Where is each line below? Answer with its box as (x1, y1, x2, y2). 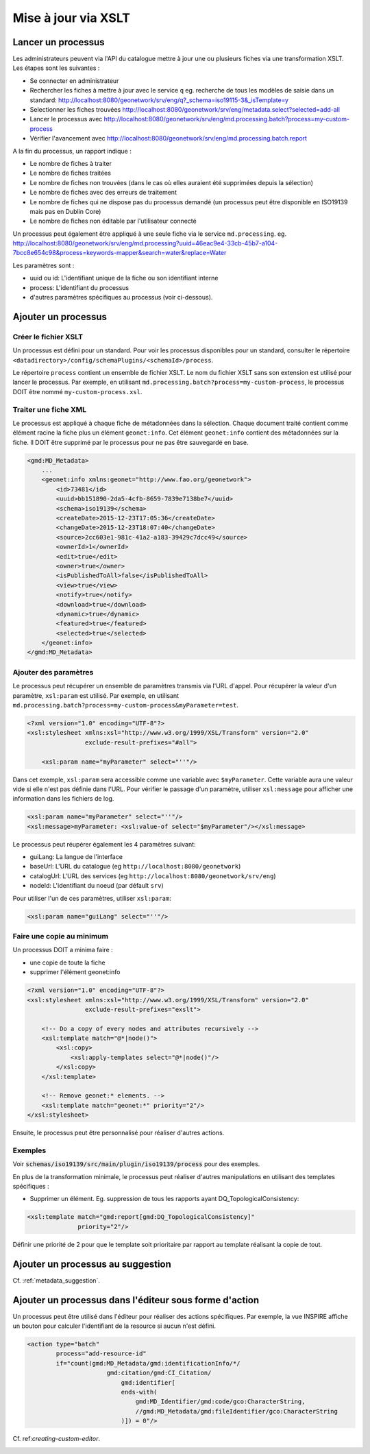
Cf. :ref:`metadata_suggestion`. (12, 1276, 101, 1285)
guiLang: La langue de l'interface (29, 853, 123, 861)
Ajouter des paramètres (12, 667, 94, 677)
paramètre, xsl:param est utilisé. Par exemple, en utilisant (12, 691, 180, 699)
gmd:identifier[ (121, 1379, 176, 1386)
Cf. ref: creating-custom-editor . (12, 1435, 101, 1443)
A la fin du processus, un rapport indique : (12, 147, 132, 155)
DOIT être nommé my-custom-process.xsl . (12, 387, 143, 396)
